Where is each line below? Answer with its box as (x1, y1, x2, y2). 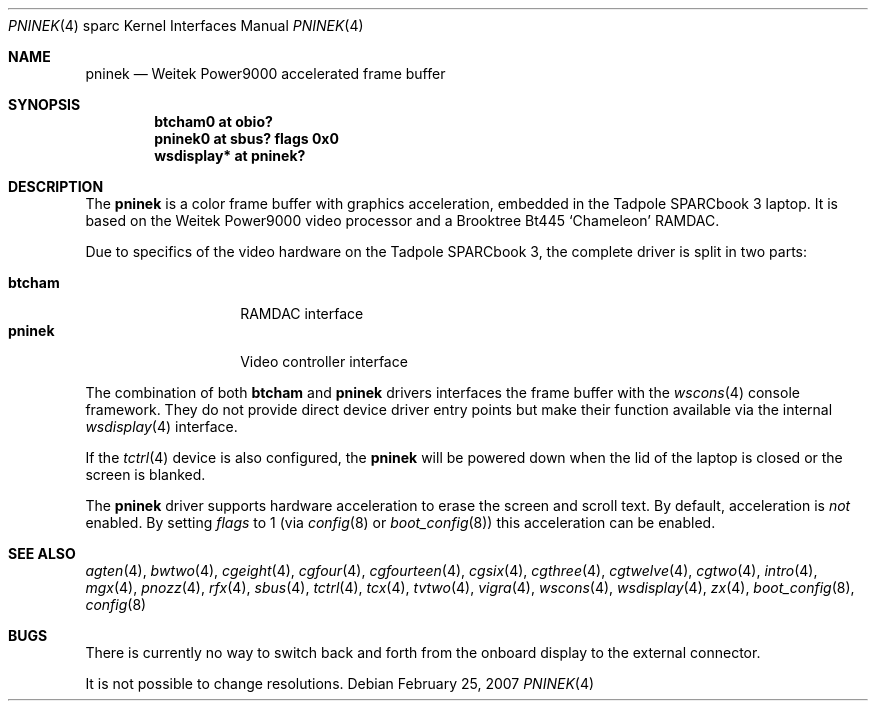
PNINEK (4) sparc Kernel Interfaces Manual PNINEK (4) (8, 17, 364, 34)
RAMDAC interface (240, 305, 364, 322)
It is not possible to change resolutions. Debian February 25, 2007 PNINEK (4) (85, 675, 595, 692)
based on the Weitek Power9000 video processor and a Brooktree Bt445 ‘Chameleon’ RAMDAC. (85, 212, 720, 229)
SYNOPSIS (8, 96, 81, 113)
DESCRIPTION (8, 178, 104, 195)
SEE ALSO (8, 545, 76, 562)
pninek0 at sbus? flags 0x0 (154, 130, 339, 147)
